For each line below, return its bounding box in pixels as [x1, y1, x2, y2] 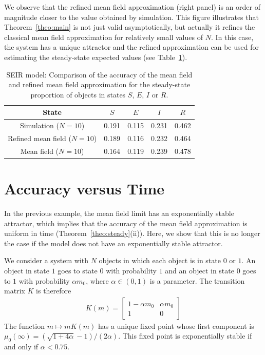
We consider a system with [4, 255, 88, 266]
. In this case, [211, 31, 254, 42]
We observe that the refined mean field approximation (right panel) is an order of [4, 2, 260, 12]
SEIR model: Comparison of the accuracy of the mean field [6, 69, 193, 80]
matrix [4, 285, 25, 296]
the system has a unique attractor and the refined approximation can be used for [4, 42, 259, 52]
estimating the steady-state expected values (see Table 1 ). [4, 51, 187, 62]
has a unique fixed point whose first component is [98, 320, 254, 331]
